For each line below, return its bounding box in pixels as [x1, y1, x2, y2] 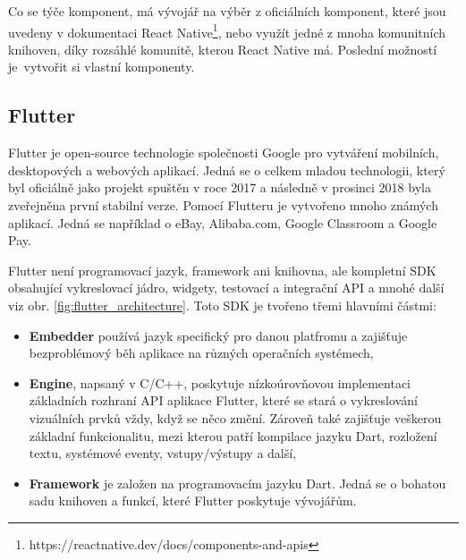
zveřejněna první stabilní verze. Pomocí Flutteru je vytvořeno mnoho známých [8, 196, 438, 215]
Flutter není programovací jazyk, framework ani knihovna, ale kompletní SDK [8, 260, 436, 279]
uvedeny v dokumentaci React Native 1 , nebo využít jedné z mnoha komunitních [8, 20, 446, 41]
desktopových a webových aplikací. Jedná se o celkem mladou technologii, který [8, 160, 445, 179]
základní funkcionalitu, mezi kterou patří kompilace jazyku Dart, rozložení [29, 426, 437, 445]
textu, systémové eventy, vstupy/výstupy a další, [29, 444, 297, 462]
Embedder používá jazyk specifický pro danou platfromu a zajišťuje [29, 326, 408, 344]
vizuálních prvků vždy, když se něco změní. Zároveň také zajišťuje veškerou [29, 408, 442, 427]
